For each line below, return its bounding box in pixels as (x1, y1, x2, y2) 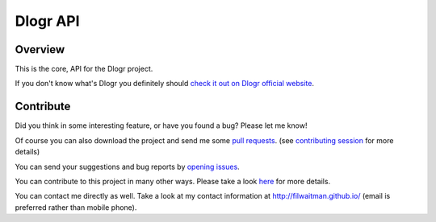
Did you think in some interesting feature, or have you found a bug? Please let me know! (15, 121, 308, 130)
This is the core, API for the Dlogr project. (15, 64, 153, 74)
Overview (15, 43, 65, 56)
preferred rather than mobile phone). (15, 202, 137, 212)
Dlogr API (15, 12, 80, 30)
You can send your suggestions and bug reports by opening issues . (15, 162, 240, 171)
